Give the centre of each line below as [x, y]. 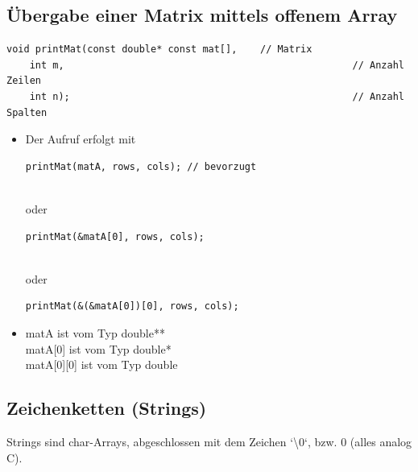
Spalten [27, 112]
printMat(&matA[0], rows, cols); [115, 236]
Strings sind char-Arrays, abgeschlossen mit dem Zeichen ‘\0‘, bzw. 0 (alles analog [209, 441]
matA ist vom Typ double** [95, 332]
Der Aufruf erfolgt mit [81, 139]
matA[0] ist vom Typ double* [98, 348]
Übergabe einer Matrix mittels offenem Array [202, 15]
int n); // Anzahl [217, 96]
